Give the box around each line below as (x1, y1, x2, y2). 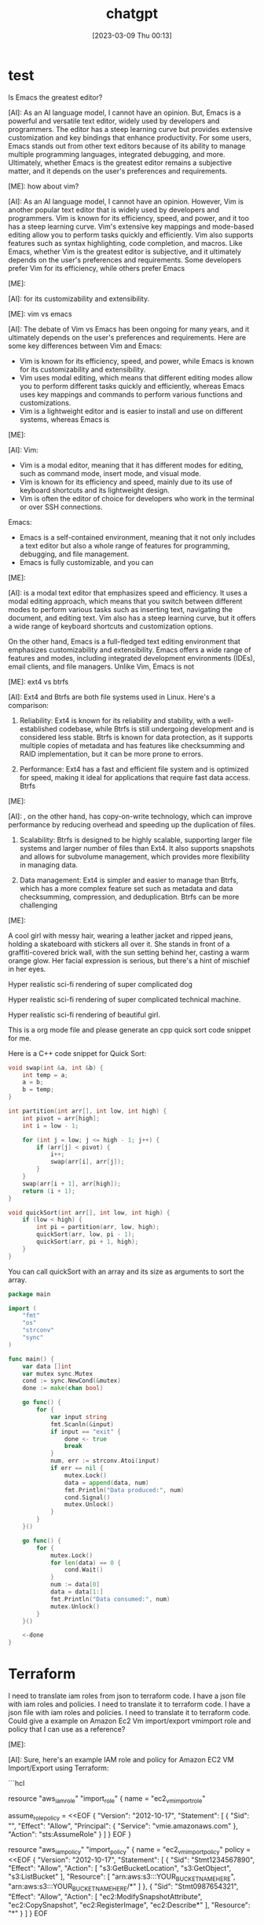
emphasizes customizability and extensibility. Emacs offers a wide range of (8, 645, 251, 654)
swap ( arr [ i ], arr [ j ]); (49, 1158, 125, 1166)
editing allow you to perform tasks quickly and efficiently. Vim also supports (8, 229, 254, 240)
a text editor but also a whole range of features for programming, (19, 541, 230, 550)
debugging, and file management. (19, 549, 130, 559)
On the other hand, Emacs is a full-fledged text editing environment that (8, 636, 241, 646)
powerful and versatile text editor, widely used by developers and (8, 115, 220, 126)
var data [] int (22, 1362, 72, 1370)
